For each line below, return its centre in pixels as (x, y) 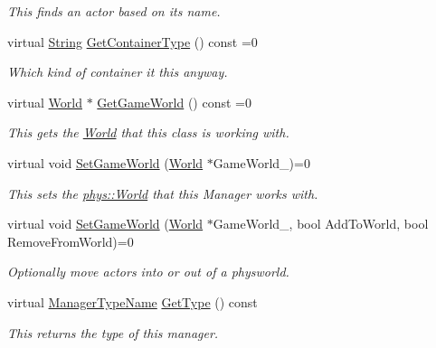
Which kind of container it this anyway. (118, 72)
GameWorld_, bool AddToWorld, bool (321, 224)
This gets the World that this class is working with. (148, 132)
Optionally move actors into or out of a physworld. (148, 272)
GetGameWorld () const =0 (174, 102)
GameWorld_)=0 (261, 162)
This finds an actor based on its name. (114, 11)
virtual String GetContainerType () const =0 (133, 41)
